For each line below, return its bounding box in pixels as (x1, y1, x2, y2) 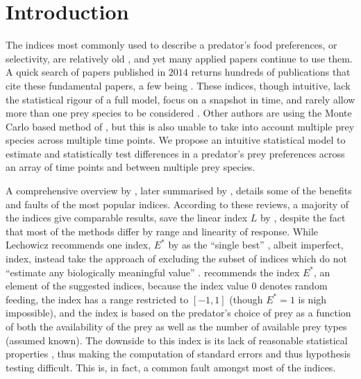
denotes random (260, 278, 328, 293)
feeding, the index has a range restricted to (6, 292, 189, 306)
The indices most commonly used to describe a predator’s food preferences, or (6, 37, 337, 52)
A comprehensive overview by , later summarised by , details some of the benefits (6, 183, 352, 198)
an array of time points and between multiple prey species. (6, 160, 255, 174)
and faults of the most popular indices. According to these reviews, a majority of (6, 196, 349, 211)
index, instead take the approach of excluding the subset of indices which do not (6, 251, 347, 266)
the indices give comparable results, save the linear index (6, 210, 248, 225)
